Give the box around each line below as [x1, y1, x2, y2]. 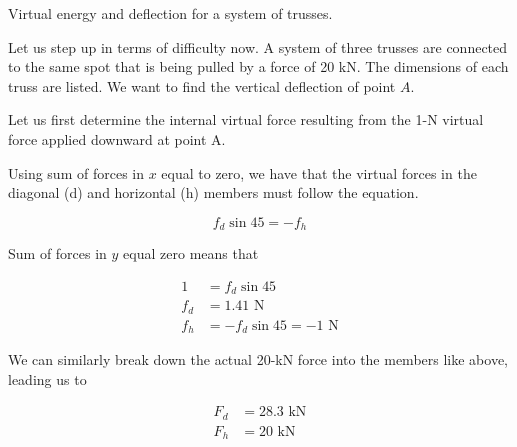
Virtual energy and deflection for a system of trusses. [8, 3, 333, 23]
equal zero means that [123, 243, 259, 264]
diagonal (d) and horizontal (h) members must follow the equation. [8, 182, 419, 203]
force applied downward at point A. [8, 128, 226, 149]
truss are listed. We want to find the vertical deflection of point [8, 75, 396, 96]
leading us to [8, 368, 87, 389]
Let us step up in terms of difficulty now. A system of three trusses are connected [8, 36, 508, 57]
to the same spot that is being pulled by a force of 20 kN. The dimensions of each [8, 56, 509, 77]
